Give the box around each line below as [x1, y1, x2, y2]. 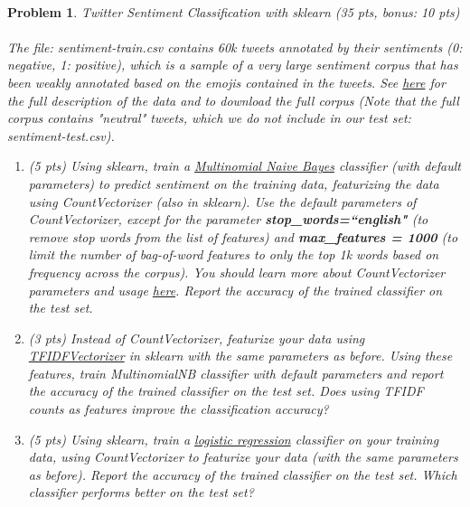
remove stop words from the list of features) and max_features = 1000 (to [28, 227, 458, 246]
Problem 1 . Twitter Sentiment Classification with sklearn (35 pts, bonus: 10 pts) [7, 2, 460, 21]
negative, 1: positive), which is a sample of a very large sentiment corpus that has [7, 55, 458, 74]
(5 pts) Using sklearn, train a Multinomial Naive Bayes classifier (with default [28, 156, 462, 175]
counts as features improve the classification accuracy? [28, 399, 329, 418]
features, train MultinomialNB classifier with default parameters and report [28, 363, 444, 382]
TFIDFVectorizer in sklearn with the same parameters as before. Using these [28, 346, 453, 365]
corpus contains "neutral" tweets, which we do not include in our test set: [7, 108, 411, 127]
